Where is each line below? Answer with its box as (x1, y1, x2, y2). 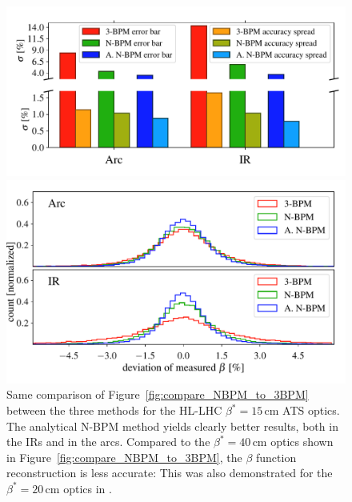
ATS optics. (282, 402, 340, 419)
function (255, 448, 297, 465)
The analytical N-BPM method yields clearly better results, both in (6, 417, 338, 434)
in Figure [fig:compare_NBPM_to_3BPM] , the (6, 448, 242, 465)
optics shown (270, 433, 334, 450)
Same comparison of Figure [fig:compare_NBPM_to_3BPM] (6, 386, 309, 403)
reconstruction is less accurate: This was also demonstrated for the (6, 464, 333, 481)
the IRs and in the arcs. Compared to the (6, 433, 210, 450)
